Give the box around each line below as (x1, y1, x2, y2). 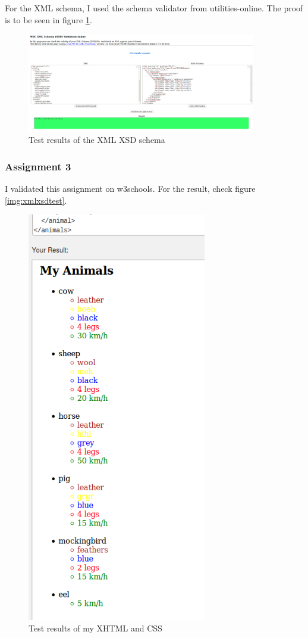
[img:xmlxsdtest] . (5, 194, 67, 206)
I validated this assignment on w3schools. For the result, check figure (5, 182, 256, 195)
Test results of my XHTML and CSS (29, 622, 162, 634)
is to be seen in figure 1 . (5, 13, 92, 26)
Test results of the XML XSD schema (29, 133, 165, 146)
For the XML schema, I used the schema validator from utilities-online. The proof (5, 2, 303, 14)
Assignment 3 (5, 158, 71, 173)
